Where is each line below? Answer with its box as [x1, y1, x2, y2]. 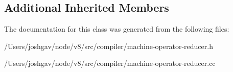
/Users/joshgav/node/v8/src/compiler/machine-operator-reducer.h [4, 40, 213, 51]
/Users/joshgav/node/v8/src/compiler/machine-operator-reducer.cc [4, 58, 216, 68]
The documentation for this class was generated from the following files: [4, 23, 229, 34]
